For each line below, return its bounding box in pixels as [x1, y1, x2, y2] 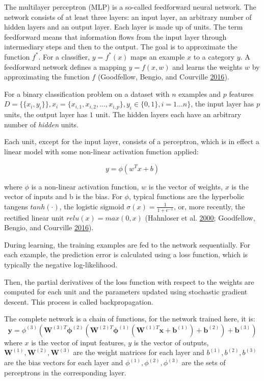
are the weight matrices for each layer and [73, 347, 204, 358]
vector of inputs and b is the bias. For [4, 191, 122, 202]
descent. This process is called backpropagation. [4, 296, 153, 307]
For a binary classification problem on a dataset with [4, 88, 170, 99]
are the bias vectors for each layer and [4, 357, 123, 368]
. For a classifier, [38, 51, 90, 62]
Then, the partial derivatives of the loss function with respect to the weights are [4, 276, 254, 287]
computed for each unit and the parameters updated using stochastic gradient [4, 286, 248, 297]
